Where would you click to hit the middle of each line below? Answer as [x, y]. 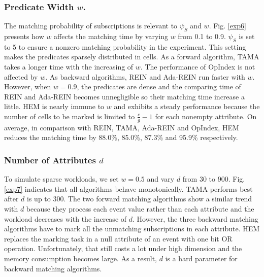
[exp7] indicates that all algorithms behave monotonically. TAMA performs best [128, 188]
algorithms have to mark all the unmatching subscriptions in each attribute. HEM [132, 229]
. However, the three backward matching [195, 218]
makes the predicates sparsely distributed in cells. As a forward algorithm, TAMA [132, 57]
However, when [28, 86]
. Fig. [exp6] [227, 26]
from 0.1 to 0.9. [202, 36]
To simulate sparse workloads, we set [61, 179]
